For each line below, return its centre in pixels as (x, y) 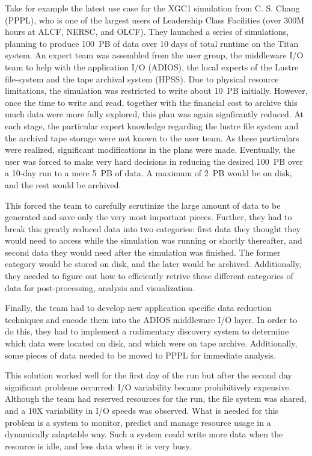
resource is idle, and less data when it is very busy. (98, 445)
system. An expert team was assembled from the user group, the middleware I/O (154, 55)
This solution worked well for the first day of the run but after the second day (148, 375)
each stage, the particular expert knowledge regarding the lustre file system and (152, 125)
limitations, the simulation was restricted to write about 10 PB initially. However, (156, 91)
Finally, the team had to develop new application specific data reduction (138, 308)
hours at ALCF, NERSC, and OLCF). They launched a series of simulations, (147, 32)
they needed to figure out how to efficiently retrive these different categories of (149, 276)
